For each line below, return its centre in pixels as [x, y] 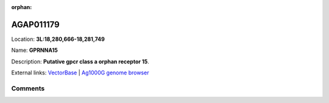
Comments [28, 88]
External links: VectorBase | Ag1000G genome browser [80, 73]
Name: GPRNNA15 [34, 50]
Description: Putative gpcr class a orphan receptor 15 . [80, 62]
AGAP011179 [36, 24]
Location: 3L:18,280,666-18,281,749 [58, 39]
